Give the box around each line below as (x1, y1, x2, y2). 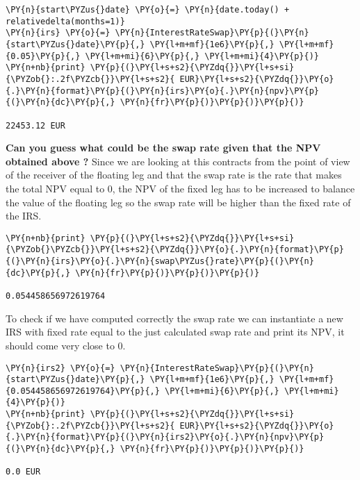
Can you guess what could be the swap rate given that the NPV (6, 140, 321, 155)
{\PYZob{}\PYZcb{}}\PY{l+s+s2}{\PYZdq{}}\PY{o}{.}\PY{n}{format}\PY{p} (6, 245, 344, 255)
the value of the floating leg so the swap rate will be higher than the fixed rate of (6, 195, 351, 209)
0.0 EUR (6, 467, 41, 477)
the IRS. (6, 208, 42, 223)
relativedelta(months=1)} (6, 16, 125, 26)
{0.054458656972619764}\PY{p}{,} (6, 386, 160, 396)
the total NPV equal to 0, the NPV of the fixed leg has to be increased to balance (6, 181, 355, 195)
